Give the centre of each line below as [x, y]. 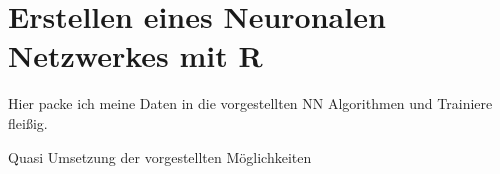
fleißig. [28, 122]
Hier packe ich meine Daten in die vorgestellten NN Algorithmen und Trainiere [250, 103]
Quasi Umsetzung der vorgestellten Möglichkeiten [160, 156]
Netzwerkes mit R [135, 55]
